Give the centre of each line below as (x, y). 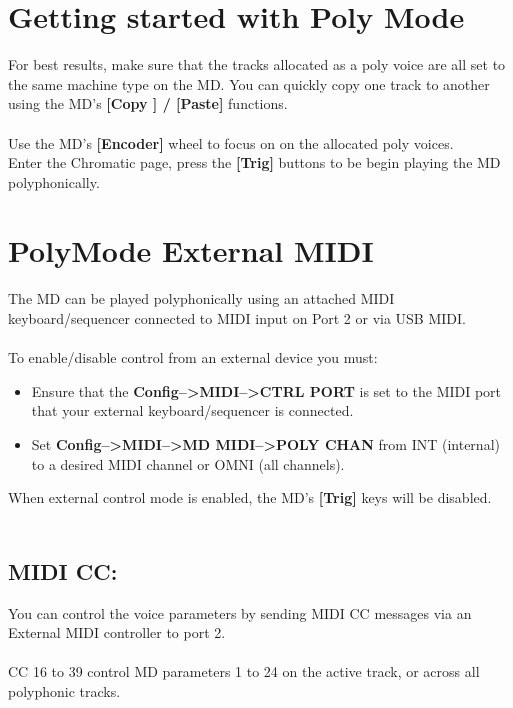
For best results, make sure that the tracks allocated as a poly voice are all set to (257, 64)
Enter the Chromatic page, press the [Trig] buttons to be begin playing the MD (254, 162)
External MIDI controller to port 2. (117, 632)
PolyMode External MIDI (191, 250)
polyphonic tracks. (64, 690)
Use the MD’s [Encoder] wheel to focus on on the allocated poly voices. (231, 142)
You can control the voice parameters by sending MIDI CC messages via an (240, 612)
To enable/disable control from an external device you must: (193, 357)
